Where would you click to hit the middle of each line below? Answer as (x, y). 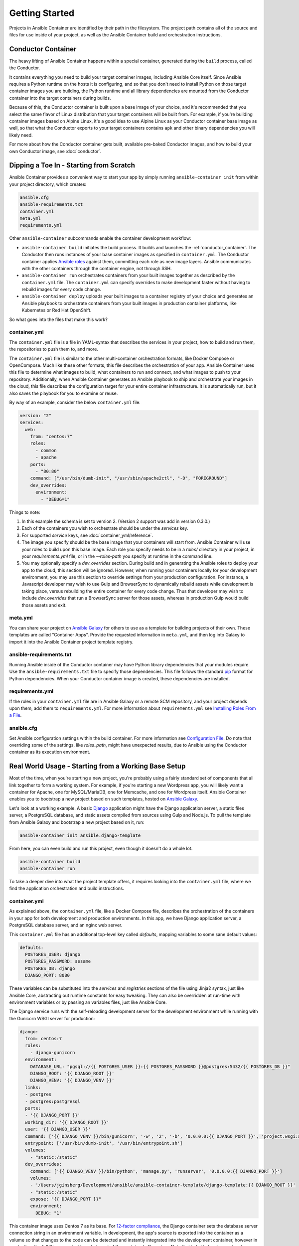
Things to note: (25, 512)
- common (46, 450)
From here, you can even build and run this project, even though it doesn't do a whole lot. (101, 848)
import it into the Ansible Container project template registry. (72, 642)
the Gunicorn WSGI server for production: (52, 1018)
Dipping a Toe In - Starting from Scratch (72, 165)
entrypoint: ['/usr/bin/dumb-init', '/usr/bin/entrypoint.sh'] (104, 1143)
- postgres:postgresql (53, 1101)
